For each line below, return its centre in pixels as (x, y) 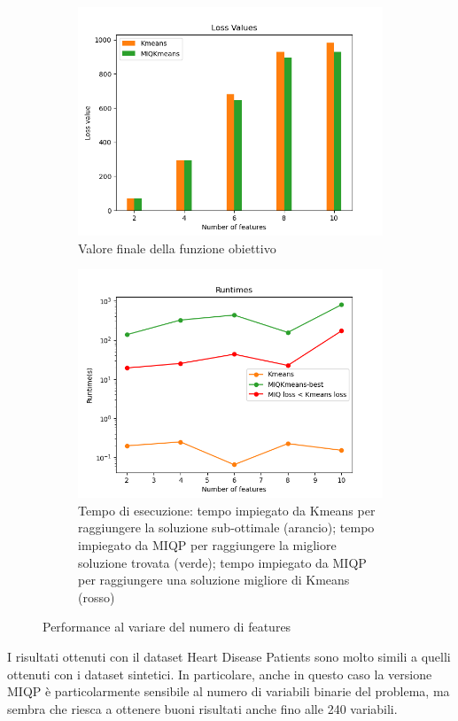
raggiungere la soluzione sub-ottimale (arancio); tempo (226, 527)
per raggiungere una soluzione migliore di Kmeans (214, 580)
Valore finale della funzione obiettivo (177, 248)
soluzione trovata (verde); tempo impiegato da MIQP (222, 562)
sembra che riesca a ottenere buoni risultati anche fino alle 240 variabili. (202, 708)
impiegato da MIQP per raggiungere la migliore (207, 544)
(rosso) (97, 597)
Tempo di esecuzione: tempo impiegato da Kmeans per (227, 510)
